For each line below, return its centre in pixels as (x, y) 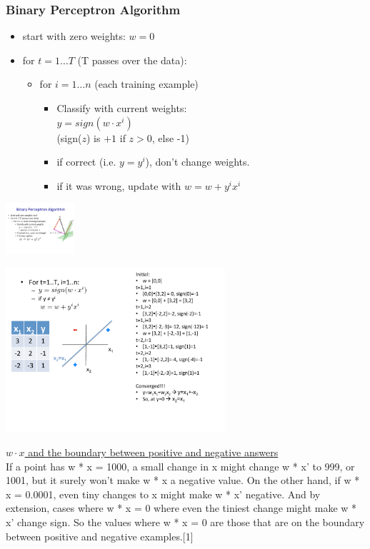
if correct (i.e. (86, 162)
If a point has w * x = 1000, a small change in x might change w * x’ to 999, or (180, 466)
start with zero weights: (74, 36)
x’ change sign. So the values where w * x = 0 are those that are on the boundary (185, 522)
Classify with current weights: (122, 108)
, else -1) (170, 137)
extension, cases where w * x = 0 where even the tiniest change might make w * (181, 508)
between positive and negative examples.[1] (100, 536)
